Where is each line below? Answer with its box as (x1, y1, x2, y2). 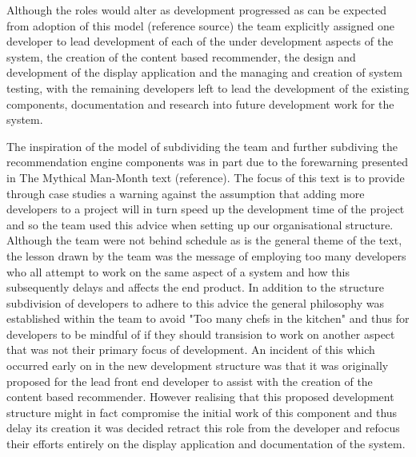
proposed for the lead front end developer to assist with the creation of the (6, 372, 373, 389)
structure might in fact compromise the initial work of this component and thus (6, 403, 398, 420)
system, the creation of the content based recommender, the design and (6, 48, 356, 65)
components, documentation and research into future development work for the (6, 95, 394, 112)
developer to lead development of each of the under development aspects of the (6, 33, 394, 50)
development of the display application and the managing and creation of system (6, 64, 402, 81)
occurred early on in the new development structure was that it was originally (6, 357, 389, 374)
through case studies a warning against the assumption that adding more (6, 185, 365, 201)
